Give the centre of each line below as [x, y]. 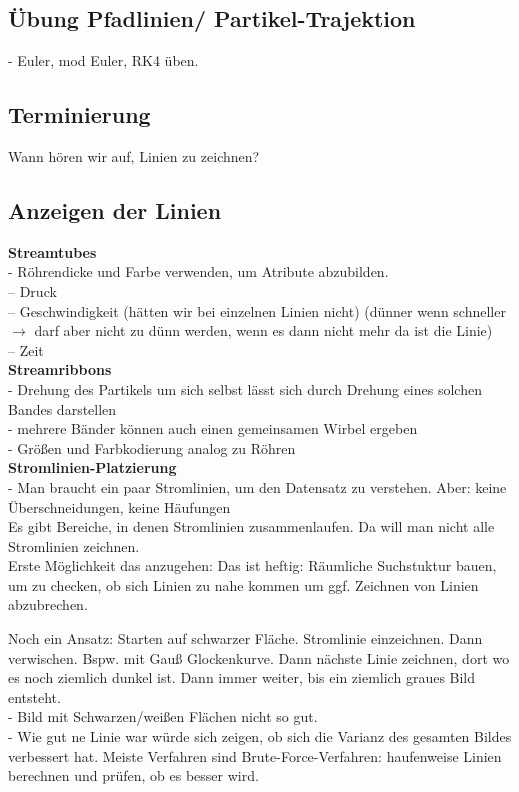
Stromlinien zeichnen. [74, 545]
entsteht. [34, 696]
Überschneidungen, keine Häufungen [119, 506]
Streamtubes [52, 251]
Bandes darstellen [62, 408]
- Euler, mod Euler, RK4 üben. [103, 60]
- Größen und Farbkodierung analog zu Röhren [152, 447]
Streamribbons [60, 369]
